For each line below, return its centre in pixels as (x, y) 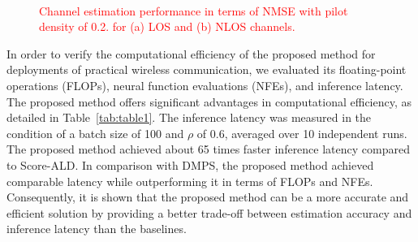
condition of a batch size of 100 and (95, 133)
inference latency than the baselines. (97, 229)
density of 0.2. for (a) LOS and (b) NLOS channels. (167, 26)
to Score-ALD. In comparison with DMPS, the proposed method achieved (190, 164)
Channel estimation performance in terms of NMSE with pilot (194, 10)
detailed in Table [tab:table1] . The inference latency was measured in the (189, 117)
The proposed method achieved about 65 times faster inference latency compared (208, 149)
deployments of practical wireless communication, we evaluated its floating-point (207, 69)
